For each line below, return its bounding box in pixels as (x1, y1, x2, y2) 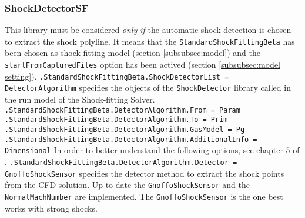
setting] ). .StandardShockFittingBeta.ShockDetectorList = (5, 70, 229, 82)
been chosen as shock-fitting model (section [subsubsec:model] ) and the (5, 47, 260, 59)
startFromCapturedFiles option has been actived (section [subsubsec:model (5, 58, 280, 71)
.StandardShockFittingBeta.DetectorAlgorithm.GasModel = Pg (5, 125, 245, 134)
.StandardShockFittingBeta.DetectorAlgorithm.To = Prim (5, 115, 228, 124)
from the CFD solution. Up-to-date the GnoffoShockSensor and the (5, 179, 250, 191)
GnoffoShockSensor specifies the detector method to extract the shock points (5, 167, 284, 179)
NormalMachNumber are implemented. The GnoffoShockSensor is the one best (5, 190, 283, 202)
